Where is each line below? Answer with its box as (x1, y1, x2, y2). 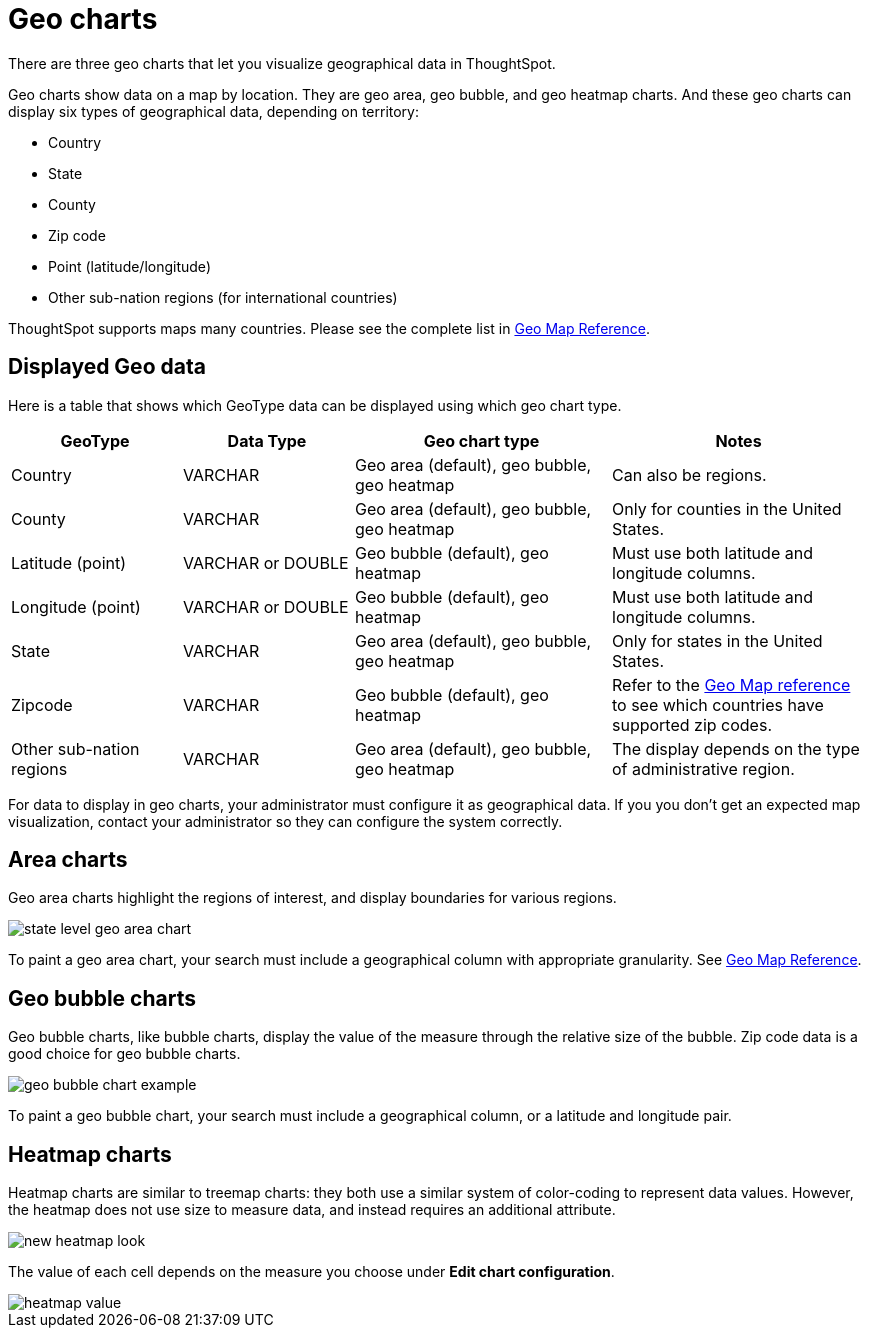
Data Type (227, 430, 307, 451)
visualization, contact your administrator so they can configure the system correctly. (8, 812, 563, 830)
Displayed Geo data (8, 354, 206, 380)
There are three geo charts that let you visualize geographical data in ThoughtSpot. (8, 54, 556, 72)
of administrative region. (612, 758, 795, 779)
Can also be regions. (612, 464, 767, 485)
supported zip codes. (612, 714, 772, 735)
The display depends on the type (612, 738, 860, 759)
